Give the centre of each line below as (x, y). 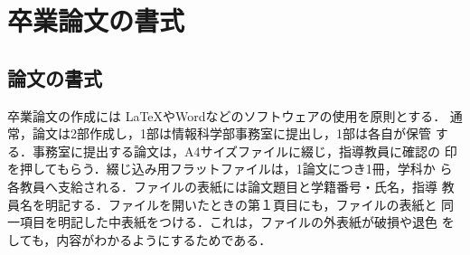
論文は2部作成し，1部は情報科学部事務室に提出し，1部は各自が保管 (231, 133)
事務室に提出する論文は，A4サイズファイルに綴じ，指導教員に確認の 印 (244, 151)
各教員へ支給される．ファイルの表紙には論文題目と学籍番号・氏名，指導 (222, 186)
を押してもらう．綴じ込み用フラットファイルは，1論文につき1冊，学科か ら (230, 169)
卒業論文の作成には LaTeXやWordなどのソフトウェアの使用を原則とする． (227, 115)
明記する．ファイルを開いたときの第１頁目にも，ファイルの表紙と (241, 204)
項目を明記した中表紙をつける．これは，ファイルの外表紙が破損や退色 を (237, 222)
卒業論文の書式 (96, 20)
